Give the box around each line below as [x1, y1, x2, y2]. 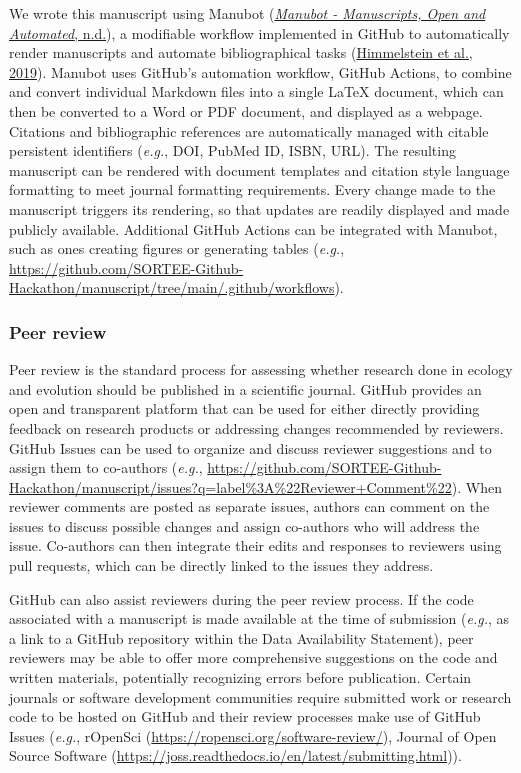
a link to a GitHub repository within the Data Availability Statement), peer [9, 627, 474, 648]
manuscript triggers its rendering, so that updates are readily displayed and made [9, 198, 510, 219]
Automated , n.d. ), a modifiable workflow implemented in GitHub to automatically [9, 22, 510, 43]
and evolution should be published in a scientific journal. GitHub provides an [9, 378, 482, 399]
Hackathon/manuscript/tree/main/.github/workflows [9, 277, 335, 298]
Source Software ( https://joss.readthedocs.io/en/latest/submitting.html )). [9, 745, 462, 766]
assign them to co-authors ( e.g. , [9, 457, 203, 478]
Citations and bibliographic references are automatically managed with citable [9, 120, 489, 141]
